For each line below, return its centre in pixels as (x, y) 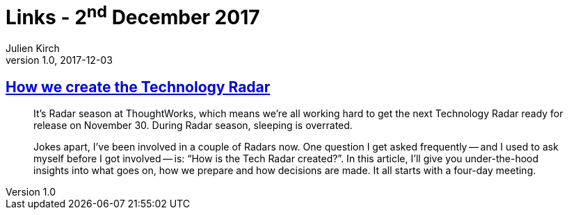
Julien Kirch (33, 49)
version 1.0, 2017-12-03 (59, 60)
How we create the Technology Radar (138, 87)
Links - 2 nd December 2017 (133, 16)
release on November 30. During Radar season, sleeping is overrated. (193, 125)
